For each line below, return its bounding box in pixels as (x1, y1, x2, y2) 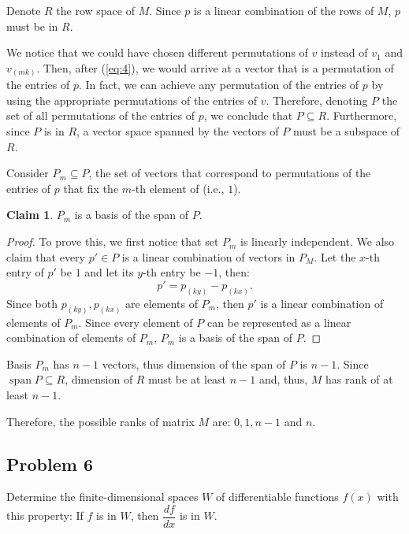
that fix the (63, 180, 119, 196)
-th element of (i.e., (132, 180, 225, 196)
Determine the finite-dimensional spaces (6, 488, 199, 505)
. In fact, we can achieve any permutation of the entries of (78, 76, 359, 93)
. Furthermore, (326, 107, 397, 124)
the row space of (56, 2, 135, 18)
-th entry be (143, 264, 201, 280)
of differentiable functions (216, 488, 339, 505)
